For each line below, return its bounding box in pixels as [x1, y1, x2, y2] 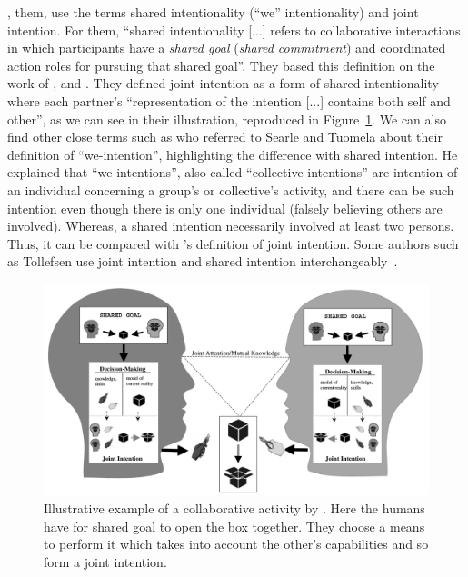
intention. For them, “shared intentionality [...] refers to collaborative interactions [7, 20, 461, 39]
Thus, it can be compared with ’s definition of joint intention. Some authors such [7, 234, 459, 253]
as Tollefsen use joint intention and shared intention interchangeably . [7, 252, 398, 271]
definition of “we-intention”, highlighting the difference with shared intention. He [7, 144, 458, 164]
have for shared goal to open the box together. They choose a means [44, 516, 425, 535]
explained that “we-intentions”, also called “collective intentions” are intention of [7, 163, 458, 182]
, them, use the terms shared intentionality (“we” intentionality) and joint [7, 3, 419, 21]
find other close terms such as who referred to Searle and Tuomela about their [7, 127, 443, 146]
